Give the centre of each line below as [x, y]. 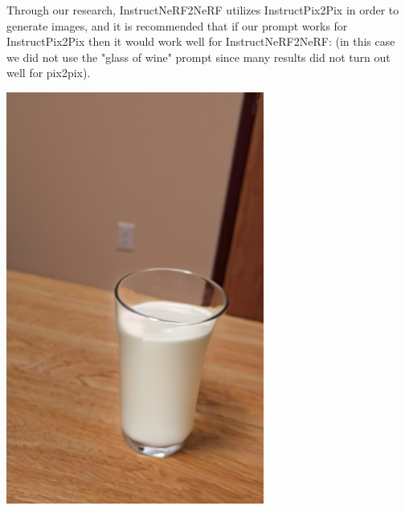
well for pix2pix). [49, 73]
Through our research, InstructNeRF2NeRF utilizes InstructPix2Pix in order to [203, 10]
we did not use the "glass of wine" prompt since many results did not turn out [198, 57]
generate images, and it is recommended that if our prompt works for [177, 25]
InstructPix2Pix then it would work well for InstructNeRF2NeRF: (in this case [201, 41]
